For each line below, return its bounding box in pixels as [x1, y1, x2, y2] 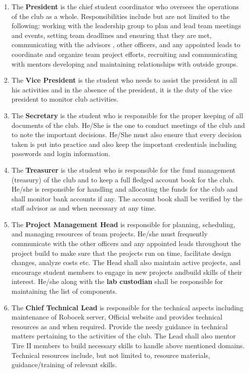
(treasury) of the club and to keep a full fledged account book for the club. [11, 174, 234, 184]
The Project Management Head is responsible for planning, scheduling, [11, 219, 235, 229]
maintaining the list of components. [11, 286, 117, 296]
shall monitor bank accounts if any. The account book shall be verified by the [11, 193, 243, 203]
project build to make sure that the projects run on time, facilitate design [11, 248, 231, 258]
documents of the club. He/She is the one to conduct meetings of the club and [11, 120, 245, 130]
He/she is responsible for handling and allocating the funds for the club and [11, 184, 238, 194]
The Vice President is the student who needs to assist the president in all [11, 75, 237, 85]
